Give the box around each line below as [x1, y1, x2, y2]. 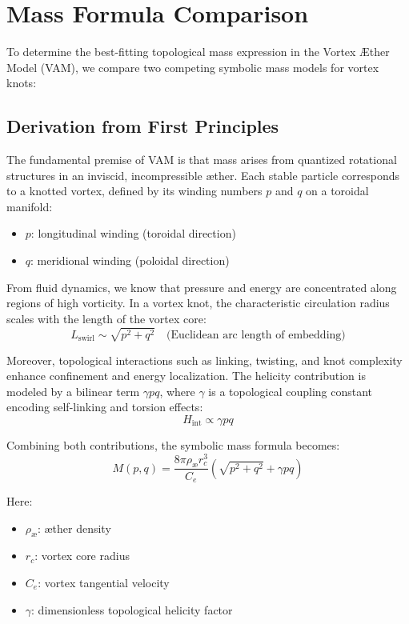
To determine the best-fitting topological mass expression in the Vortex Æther [6, 43, 390, 60]
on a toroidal [306, 182, 369, 199]
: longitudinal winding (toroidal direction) [30, 225, 236, 242]
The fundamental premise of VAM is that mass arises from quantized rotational [6, 151, 397, 168]
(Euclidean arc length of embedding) [166, 329, 346, 341]
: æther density [37, 519, 111, 536]
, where [159, 382, 195, 399]
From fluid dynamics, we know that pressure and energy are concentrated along [6, 278, 397, 295]
